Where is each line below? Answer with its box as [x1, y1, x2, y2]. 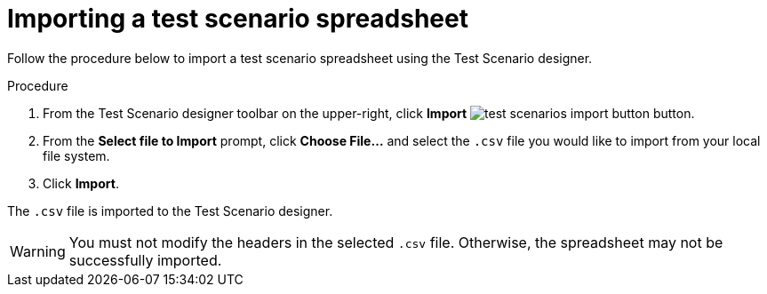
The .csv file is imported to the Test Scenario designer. [7, 203, 333, 219]
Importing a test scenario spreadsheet [7, 4, 468, 34]
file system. [43, 147, 110, 163]
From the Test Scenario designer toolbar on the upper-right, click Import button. [43, 105, 695, 121]
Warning [10, 242, 66, 260]
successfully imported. [68, 250, 222, 269]
